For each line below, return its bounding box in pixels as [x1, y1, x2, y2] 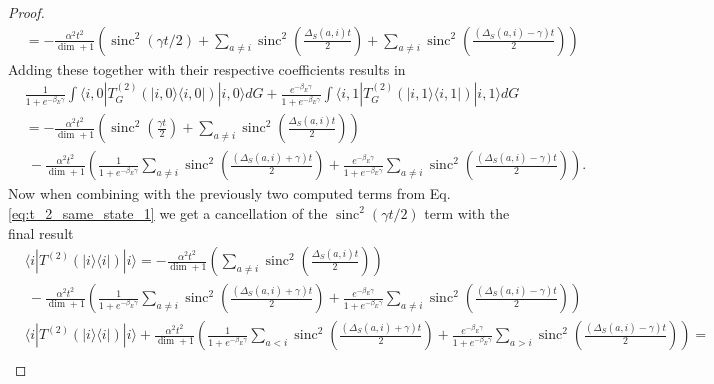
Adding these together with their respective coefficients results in [8, 58, 406, 79]
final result [8, 222, 74, 243]
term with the [424, 202, 510, 223]
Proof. [8, 2, 45, 22]
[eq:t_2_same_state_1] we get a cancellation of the [8, 202, 328, 223]
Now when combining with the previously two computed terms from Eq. [8, 183, 451, 204]
